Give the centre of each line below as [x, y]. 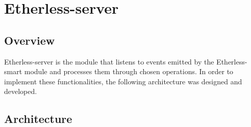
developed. [21, 91]
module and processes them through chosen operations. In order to [129, 71]
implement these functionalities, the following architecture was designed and [123, 81]
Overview [30, 40]
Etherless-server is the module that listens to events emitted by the [109, 61]
